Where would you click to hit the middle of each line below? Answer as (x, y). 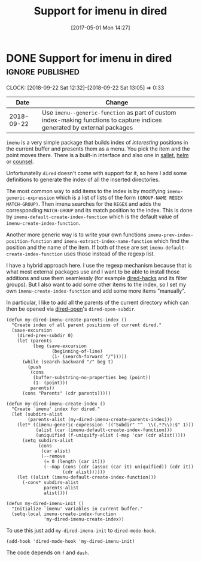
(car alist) (56, 451)
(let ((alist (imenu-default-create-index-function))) (87, 477)
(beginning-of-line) (77, 351)
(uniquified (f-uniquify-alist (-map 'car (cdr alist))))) (111, 435)
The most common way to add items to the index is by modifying (86, 191)
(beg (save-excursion (60, 346)
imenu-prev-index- (170, 235)
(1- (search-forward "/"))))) (89, 356)
